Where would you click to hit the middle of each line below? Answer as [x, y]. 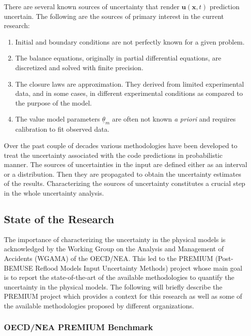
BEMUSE [19, 267]
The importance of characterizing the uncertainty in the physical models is [115, 239]
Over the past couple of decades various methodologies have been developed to [121, 145]
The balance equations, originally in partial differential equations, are [118, 58]
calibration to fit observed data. [62, 129]
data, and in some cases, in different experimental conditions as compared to [129, 93]
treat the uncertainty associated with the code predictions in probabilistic [113, 155]
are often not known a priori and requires [174, 119]
